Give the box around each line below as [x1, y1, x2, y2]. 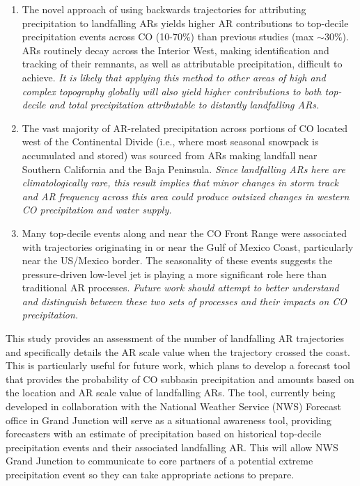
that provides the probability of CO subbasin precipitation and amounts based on [6, 371, 354, 386]
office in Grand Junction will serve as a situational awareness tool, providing [6, 412, 331, 427]
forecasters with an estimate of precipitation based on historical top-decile [6, 426, 322, 441]
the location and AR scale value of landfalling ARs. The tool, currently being [6, 385, 336, 400]
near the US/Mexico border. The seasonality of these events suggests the [22, 253, 333, 268]
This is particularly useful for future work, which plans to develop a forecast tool [6, 358, 350, 373]
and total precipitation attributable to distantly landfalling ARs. [49, 97, 320, 112]
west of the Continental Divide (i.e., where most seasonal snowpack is [22, 134, 319, 149]
